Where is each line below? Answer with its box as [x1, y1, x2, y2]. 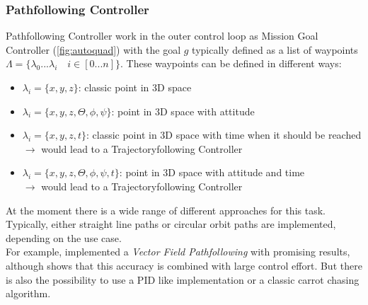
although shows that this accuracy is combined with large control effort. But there [6, 258, 362, 272]
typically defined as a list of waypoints [192, 42, 358, 57]
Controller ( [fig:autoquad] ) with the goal [6, 42, 181, 57]
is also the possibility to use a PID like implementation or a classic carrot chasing [6, 272, 360, 287]
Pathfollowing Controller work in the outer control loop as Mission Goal [6, 28, 318, 43]
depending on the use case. [6, 230, 122, 245]
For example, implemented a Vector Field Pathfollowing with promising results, [6, 244, 350, 259]
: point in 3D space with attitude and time [119, 165, 305, 180]
